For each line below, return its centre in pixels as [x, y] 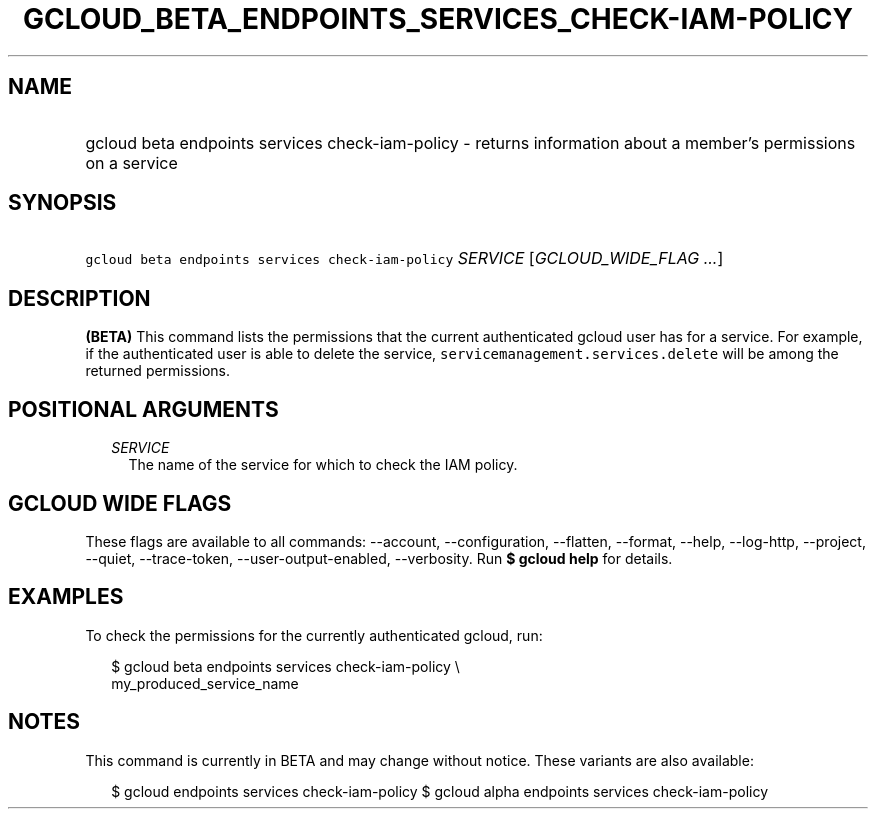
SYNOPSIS [62, 203]
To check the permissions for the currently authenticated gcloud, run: [314, 635]
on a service [131, 162]
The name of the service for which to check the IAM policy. [323, 465]
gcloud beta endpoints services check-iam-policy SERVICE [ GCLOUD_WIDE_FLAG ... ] [404, 258]
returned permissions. [158, 371]
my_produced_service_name [205, 683]
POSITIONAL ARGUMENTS [143, 409]
